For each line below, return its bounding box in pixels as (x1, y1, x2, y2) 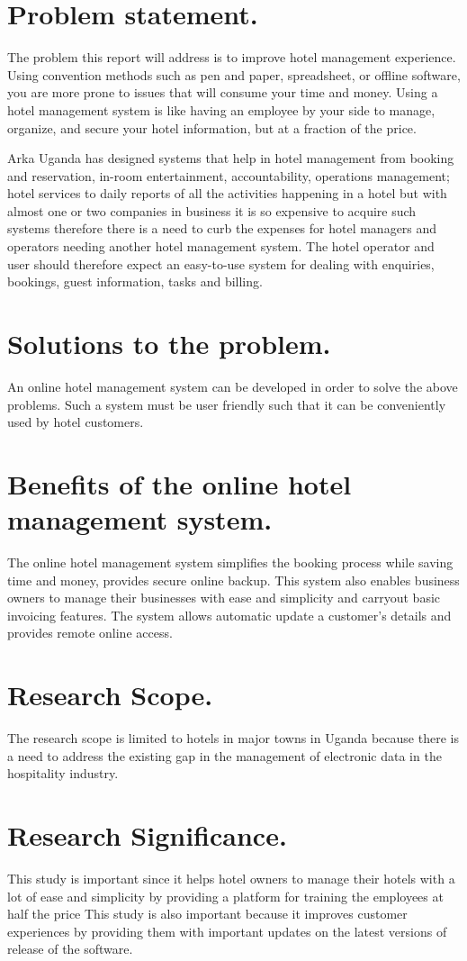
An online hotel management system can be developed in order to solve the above (7, 376, 458, 395)
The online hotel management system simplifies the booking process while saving (7, 553, 454, 572)
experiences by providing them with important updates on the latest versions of (7, 921, 447, 940)
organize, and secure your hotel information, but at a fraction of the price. (7, 118, 417, 137)
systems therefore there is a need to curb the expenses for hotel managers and (7, 219, 437, 238)
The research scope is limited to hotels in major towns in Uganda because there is (7, 729, 459, 748)
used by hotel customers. (7, 413, 144, 431)
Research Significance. (7, 817, 287, 854)
